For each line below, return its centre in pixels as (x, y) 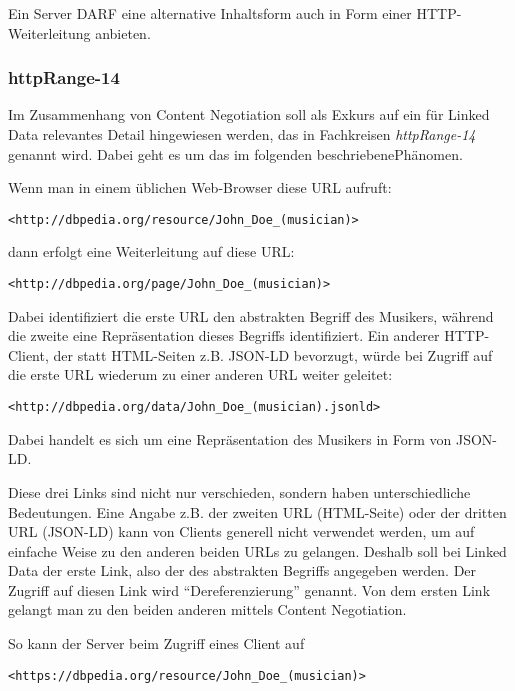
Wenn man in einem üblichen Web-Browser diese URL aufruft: (200, 187)
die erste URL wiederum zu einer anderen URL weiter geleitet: (200, 374)
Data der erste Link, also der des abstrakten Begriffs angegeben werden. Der (242, 570)
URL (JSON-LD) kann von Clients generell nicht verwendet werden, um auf (241, 531)
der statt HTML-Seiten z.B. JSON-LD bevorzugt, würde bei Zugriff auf (273, 354)
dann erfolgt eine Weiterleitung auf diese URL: (151, 251)
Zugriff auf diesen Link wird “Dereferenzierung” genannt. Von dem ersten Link (249, 589)
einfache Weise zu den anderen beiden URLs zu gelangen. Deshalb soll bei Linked (257, 550)
